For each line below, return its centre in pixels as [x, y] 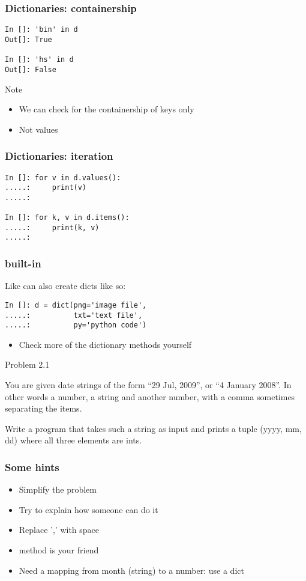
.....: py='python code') [76, 325]
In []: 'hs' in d [39, 60]
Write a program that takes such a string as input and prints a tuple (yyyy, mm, [153, 428]
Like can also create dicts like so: [65, 286]
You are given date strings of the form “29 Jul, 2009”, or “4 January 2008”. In [148, 385]
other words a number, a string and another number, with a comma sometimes [150, 396]
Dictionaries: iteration [59, 156]
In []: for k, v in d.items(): [67, 218]
